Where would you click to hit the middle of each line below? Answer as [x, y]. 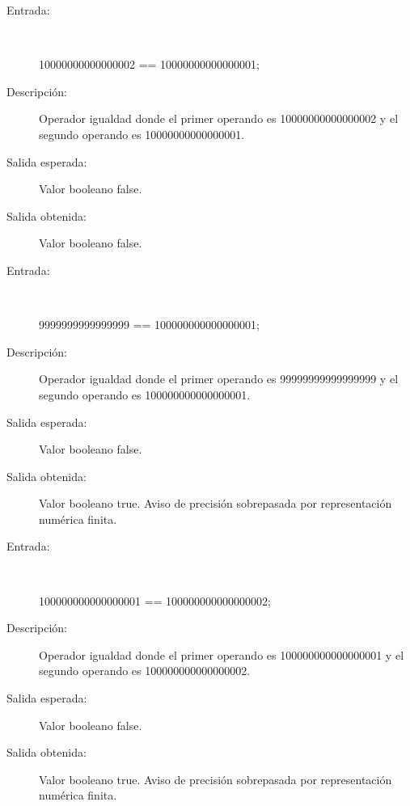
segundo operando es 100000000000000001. [145, 394]
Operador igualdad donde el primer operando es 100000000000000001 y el [222, 654]
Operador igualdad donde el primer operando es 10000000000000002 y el [219, 118]
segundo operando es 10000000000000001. [142, 134]
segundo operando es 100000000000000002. [145, 671]
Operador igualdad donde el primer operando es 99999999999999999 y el [219, 379]
